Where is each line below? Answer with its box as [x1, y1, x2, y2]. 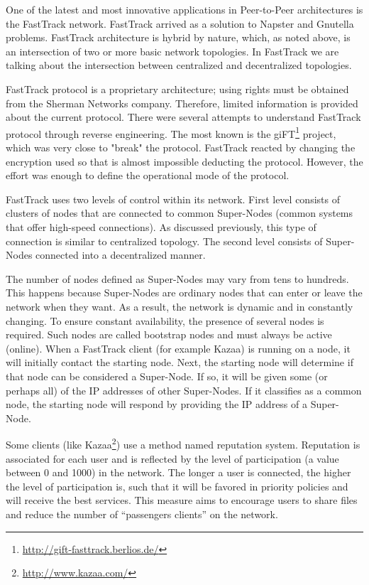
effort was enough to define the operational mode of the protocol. [6, 168, 290, 183]
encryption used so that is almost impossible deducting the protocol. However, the [6, 154, 363, 168]
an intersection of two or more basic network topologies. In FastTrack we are [6, 43, 339, 58]
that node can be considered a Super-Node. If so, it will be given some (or [6, 368, 328, 383]
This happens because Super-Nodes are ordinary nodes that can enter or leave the [6, 285, 363, 300]
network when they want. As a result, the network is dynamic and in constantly [6, 299, 353, 313]
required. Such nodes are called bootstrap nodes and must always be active [6, 327, 332, 342]
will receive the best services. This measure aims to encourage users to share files [6, 493, 358, 508]
